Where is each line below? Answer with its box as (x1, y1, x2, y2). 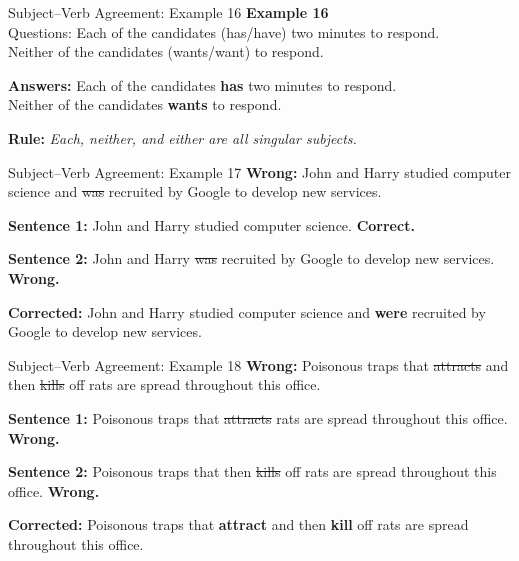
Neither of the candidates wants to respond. (8, 94, 282, 115)
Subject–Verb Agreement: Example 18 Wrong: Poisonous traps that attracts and (8, 354, 509, 375)
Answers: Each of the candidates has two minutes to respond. (8, 74, 397, 95)
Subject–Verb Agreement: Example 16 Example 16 (8, 2, 329, 22)
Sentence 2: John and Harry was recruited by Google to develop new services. (8, 248, 495, 269)
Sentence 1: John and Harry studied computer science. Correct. (8, 214, 415, 235)
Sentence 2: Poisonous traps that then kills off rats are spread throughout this (8, 461, 497, 482)
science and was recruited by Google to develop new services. (8, 181, 382, 202)
